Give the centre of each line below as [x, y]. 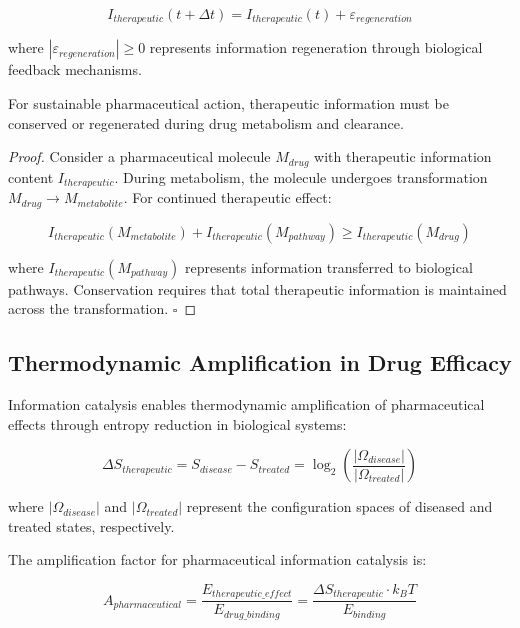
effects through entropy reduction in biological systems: [177, 423]
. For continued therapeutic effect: [227, 197]
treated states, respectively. [91, 525]
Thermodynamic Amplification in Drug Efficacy [260, 362]
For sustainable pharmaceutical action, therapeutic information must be [228, 103]
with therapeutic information [403, 156]
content [31, 176]
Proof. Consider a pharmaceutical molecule [139, 156]
